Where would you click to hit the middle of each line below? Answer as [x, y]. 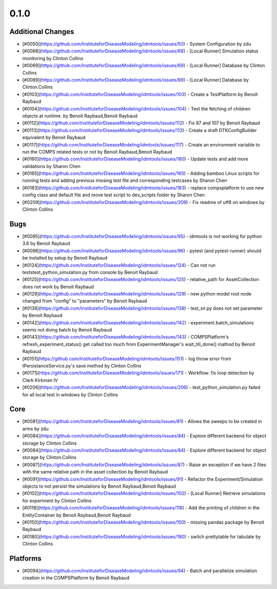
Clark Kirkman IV [40, 380]
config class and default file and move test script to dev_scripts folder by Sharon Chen [114, 195]
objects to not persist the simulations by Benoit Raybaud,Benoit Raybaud [99, 486]
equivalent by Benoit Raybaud [54, 137]
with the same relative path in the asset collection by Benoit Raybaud [95, 472]
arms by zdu [35, 429]
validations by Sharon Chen [51, 166]
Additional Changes [42, 32]
